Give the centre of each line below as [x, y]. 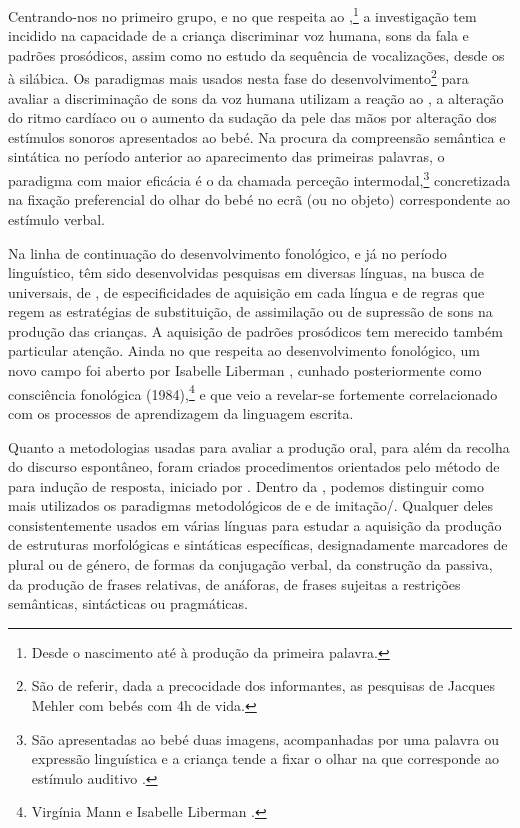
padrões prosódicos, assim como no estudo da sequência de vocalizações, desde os [256, 54]
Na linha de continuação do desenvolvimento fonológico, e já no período [227, 252]
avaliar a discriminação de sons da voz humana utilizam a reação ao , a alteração [256, 97]
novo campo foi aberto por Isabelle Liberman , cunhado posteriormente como [245, 370]
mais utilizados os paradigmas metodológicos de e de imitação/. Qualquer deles [251, 505]
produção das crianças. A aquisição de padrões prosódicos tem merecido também [255, 330]
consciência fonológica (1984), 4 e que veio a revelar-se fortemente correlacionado [253, 392]
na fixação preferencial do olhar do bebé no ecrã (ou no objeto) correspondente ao [259, 199]
